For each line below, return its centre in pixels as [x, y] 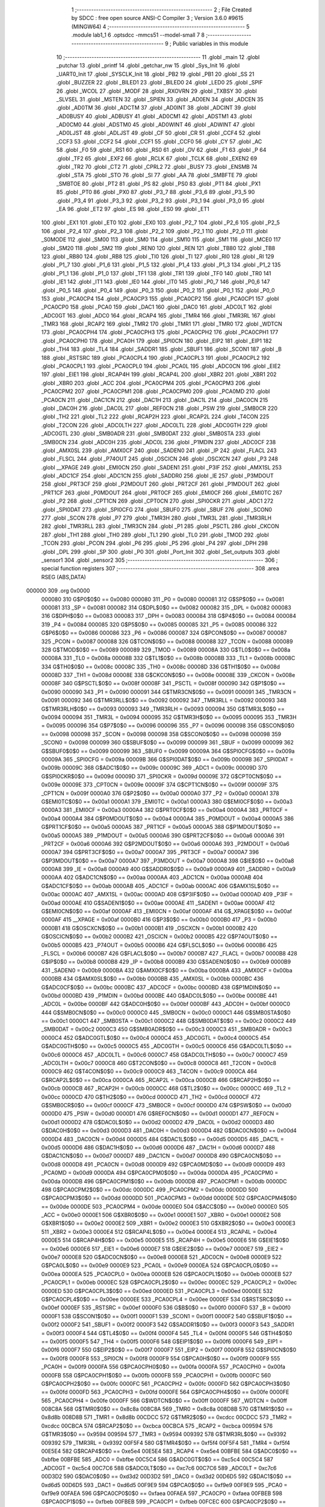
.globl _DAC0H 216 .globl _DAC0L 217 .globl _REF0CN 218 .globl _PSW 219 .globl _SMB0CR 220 [159, 408]
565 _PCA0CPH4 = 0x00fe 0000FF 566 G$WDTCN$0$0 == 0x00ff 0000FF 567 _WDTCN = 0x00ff [164, 1400]
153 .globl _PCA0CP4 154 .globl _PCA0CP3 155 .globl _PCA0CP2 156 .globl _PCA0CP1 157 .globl [160, 298]
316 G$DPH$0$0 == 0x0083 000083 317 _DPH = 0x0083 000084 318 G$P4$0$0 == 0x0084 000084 [169, 616]
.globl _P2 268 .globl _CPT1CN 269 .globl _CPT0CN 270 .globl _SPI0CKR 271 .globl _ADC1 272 [157, 501]
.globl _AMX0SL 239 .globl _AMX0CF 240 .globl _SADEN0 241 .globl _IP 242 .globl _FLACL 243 [159, 450]
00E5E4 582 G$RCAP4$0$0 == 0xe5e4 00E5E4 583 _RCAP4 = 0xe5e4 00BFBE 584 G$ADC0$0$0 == [169, 1451]
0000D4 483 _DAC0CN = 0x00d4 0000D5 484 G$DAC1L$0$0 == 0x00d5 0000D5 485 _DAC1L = [162, 1139]
